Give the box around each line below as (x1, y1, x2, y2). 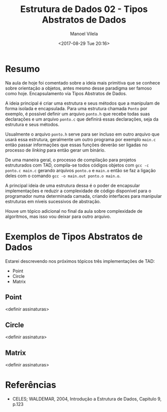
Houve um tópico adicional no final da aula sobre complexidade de (5, 208, 142, 214)
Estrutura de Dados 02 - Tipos (20, 4, 148, 15)
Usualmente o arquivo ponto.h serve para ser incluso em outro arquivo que (5, 131, 160, 137)
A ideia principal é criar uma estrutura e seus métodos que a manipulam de (5, 100, 160, 106)
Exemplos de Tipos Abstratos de (5, 231, 143, 242)
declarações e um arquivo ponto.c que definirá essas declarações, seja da (5, 116, 159, 122)
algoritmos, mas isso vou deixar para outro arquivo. (5, 213, 111, 219)
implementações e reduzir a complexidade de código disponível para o (5, 188, 151, 194)
